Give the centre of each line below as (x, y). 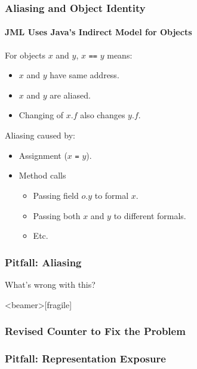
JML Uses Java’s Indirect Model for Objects (98, 32)
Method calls (42, 175)
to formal (112, 195)
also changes (103, 115)
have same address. (84, 75)
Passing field (56, 195)
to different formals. (150, 215)
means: (120, 55)
